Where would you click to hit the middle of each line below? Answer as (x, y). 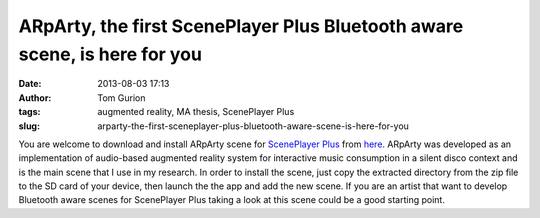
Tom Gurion (121, 97)
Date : (30, 84)
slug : (29, 126)
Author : (35, 97)
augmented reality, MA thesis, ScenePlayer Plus (196, 112)
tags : (29, 112)
